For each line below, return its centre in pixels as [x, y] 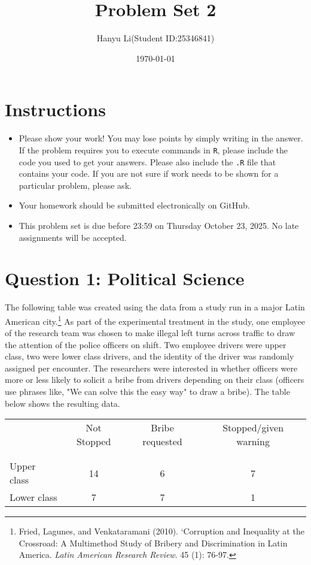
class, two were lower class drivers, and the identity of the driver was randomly [150, 356]
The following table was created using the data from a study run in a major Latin [155, 307]
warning [253, 442]
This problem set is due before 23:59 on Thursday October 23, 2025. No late [159, 225]
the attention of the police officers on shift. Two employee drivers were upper [146, 344]
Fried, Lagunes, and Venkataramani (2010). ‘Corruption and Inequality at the [161, 531]
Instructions [55, 109]
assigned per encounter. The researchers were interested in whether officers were [151, 368]
